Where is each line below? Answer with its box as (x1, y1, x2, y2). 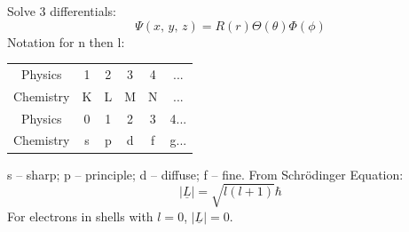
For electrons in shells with (7, 206, 153, 225)
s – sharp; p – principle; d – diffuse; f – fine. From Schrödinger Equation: (7, 164, 404, 183)
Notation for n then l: (7, 32, 125, 51)
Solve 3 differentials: (7, 2, 117, 20)
